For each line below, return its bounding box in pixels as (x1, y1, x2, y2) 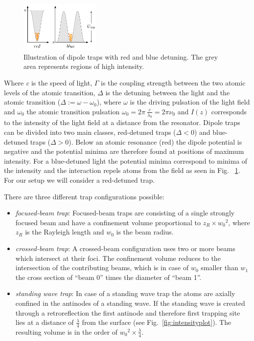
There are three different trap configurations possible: (4, 191, 164, 201)
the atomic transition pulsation (26, 106, 120, 116)
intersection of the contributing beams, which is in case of (15, 262, 189, 273)
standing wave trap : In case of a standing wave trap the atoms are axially (15, 288, 235, 298)
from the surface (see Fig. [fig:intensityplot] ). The (82, 317, 231, 327)
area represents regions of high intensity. (23, 61, 144, 71)
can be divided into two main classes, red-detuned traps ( (4, 127, 176, 137)
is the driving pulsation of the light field (130, 97, 250, 107)
